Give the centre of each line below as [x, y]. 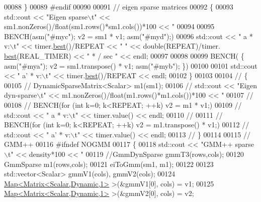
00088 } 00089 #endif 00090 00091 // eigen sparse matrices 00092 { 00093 [119, 7]
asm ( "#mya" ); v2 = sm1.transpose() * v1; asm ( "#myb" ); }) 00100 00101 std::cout [131, 65]
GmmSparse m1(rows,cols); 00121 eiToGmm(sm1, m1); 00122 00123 [109, 164]
